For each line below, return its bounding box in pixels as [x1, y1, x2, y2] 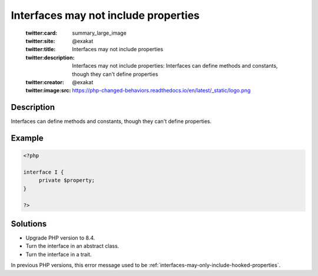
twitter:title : [25, 46, 56, 53]
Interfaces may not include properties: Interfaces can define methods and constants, [72, 62, 278, 69]
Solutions [11, 218, 47, 229]
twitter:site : [25, 37, 55, 44]
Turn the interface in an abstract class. [25, 242, 120, 250]
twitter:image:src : [25, 87, 71, 94]
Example [11, 133, 44, 143]
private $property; [38, 177, 95, 184]
